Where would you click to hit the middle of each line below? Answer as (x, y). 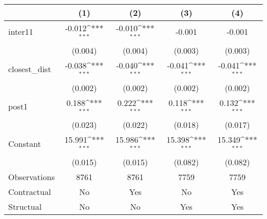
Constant (25, 143)
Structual (25, 207)
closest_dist (30, 69)
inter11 (21, 32)
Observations (32, 177)
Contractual (30, 192)
